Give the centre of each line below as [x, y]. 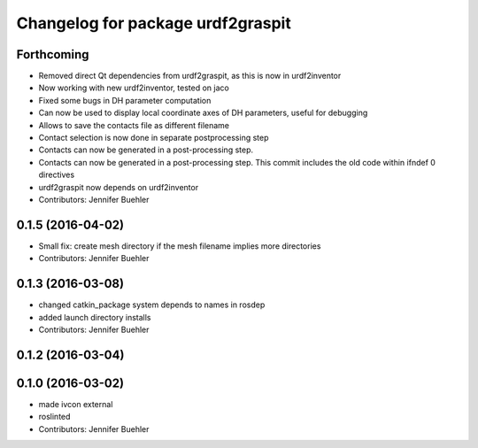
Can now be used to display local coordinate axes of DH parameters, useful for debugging [203, 113]
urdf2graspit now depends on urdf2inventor [119, 187]
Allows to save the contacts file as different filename [134, 125]
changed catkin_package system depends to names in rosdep [152, 305]
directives [57, 175]
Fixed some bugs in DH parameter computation [125, 100]
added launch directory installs [95, 317]
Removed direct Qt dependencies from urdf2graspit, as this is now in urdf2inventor [190, 76]
